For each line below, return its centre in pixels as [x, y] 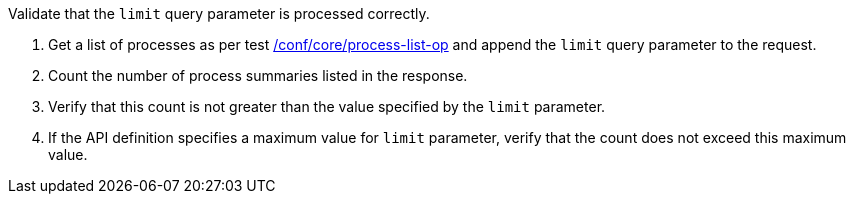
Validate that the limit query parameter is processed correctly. [219, 13]
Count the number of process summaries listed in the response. [258, 75]
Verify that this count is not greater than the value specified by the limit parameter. [327, 106]
